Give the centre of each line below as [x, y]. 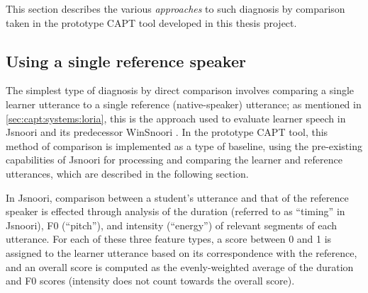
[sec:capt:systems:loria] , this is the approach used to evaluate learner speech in [176, 118]
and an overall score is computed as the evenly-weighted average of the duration [180, 266]
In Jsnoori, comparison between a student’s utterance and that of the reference [177, 197]
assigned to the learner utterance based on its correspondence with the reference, [182, 252]
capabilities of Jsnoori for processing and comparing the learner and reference [174, 160]
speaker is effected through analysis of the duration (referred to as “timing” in [175, 211]
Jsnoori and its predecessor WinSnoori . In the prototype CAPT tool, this [167, 132]
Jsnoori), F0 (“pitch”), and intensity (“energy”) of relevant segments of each [172, 225]
